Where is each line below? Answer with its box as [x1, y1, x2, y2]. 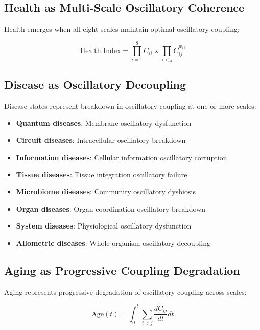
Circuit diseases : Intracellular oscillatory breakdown [16, 135, 186, 145]
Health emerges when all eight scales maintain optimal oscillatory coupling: [4, 23, 240, 34]
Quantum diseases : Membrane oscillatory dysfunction [16, 117, 192, 128]
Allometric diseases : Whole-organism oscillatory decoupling [16, 237, 210, 248]
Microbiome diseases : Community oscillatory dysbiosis [16, 186, 196, 197]
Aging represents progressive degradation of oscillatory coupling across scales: [4, 286, 247, 297]
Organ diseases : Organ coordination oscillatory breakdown [16, 203, 206, 214]
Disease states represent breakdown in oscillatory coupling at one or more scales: [4, 100, 256, 111]
